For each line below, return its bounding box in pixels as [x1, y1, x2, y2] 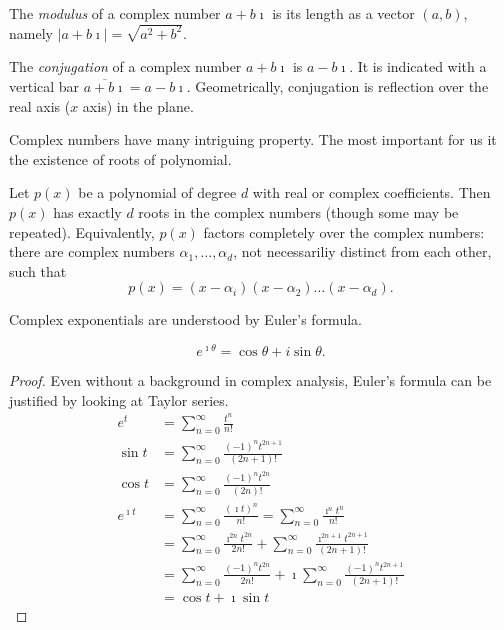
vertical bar [9, 76, 80, 97]
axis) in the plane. [82, 95, 194, 116]
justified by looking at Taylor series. [9, 389, 229, 410]
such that [9, 260, 67, 281]
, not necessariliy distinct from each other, [233, 241, 492, 262]
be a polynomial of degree [78, 182, 237, 203]
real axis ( [9, 95, 71, 116]
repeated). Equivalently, [9, 221, 155, 242]
